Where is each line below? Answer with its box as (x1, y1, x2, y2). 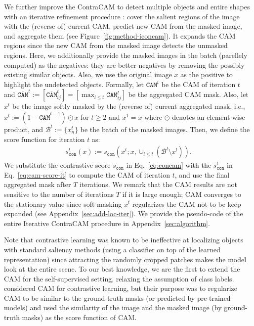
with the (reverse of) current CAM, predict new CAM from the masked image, (4, 21, 242, 31)
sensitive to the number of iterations (4, 188, 114, 199)
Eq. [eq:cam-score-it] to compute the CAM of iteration (4, 169, 170, 180)
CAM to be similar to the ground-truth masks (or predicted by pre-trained (4, 292, 231, 303)
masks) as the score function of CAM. (22, 312, 137, 323)
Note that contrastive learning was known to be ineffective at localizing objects (4, 234, 244, 245)
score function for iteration (4, 134, 85, 144)
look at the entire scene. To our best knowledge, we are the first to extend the (4, 264, 240, 274)
